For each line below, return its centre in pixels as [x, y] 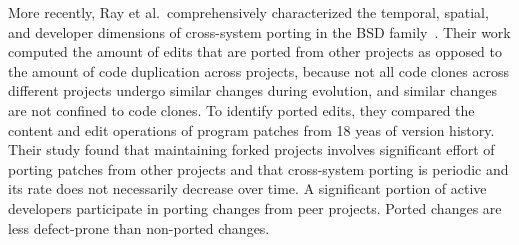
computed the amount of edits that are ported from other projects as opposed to [255, 51]
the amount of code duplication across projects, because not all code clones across [259, 70]
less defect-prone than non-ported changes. [139, 227]
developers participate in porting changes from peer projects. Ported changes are [255, 207]
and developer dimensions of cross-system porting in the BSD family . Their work [259, 31]
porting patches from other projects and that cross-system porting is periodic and [258, 168]
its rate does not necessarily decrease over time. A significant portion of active [247, 188]
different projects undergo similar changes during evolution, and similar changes [253, 90]
